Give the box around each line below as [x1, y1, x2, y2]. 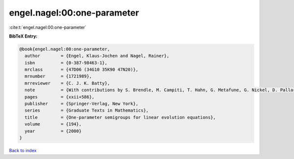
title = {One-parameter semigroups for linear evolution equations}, [24, 115, 216, 120]
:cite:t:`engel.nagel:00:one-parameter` [9, 24, 87, 30]
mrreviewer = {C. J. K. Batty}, [24, 80, 110, 86]
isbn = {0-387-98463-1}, [24, 60, 108, 65]
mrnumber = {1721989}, [24, 74, 92, 79]
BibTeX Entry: [9, 33, 38, 39]
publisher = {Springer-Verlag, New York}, [24, 101, 139, 107]
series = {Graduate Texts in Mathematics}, [24, 108, 149, 113]
